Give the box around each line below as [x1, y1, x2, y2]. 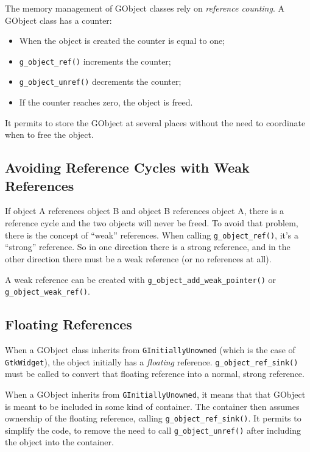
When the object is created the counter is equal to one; [19, 34, 225, 47]
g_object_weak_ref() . [5, 285, 90, 298]
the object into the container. [5, 436, 114, 448]
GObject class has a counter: [5, 13, 112, 26]
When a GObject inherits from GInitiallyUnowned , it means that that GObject [5, 387, 306, 400]
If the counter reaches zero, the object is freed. [19, 96, 193, 109]
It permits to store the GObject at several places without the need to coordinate [5, 116, 306, 129]
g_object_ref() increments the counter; [19, 54, 171, 67]
